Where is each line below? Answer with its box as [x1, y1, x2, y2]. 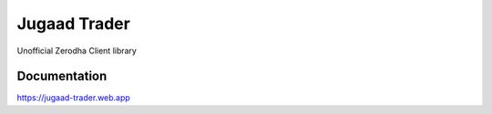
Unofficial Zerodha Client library [16, 45, 137, 56]
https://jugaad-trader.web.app [16, 92, 131, 103]
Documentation [16, 69, 108, 84]
